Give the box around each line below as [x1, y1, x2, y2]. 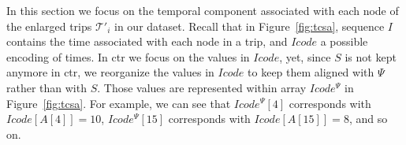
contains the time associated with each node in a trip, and [6, 33, 288, 50]
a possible [320, 33, 368, 50]
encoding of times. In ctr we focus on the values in [6, 48, 250, 65]
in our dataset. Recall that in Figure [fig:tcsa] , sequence [114, 17, 385, 34]
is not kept [345, 48, 397, 65]
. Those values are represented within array [97, 79, 307, 95]
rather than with [6, 79, 87, 95]
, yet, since [279, 48, 331, 65]
